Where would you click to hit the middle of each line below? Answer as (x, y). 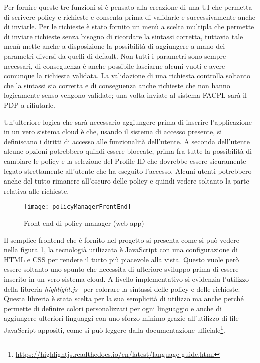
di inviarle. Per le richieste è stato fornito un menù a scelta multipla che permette (129, 26)
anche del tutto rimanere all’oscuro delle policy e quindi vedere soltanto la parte (127, 181)
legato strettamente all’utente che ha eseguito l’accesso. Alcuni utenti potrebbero (128, 171)
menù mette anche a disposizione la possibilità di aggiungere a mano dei (115, 46)
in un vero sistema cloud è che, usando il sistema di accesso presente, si (113, 132)
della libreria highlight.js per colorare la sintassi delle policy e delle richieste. (122, 289)
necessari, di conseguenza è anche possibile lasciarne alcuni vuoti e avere (115, 65)
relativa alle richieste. (37, 190)
